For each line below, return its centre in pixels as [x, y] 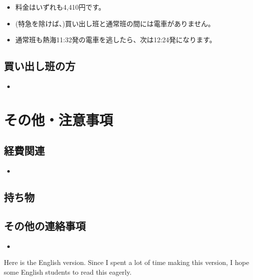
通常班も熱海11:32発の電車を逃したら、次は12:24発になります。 [116, 40]
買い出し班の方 [40, 66]
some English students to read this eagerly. [68, 271]
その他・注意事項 [59, 119]
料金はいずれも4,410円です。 [60, 7]
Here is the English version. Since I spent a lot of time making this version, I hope [126, 262]
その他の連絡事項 [45, 225]
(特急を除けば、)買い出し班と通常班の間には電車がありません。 [115, 23]
